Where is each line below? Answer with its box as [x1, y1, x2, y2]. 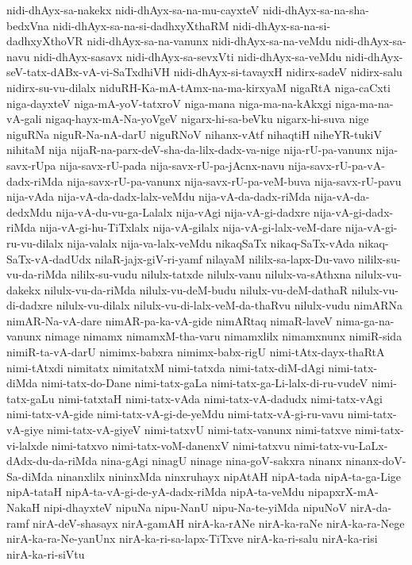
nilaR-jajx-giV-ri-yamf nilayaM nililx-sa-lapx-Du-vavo [94, 250, 355, 267]
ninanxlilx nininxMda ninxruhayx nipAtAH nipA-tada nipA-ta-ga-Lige [56, 467, 401, 484]
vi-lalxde [6, 436, 48, 453]
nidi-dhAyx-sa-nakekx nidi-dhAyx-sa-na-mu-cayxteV [6, 2, 260, 17]
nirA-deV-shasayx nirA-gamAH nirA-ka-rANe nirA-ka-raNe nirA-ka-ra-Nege [33, 514, 405, 531]
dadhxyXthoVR [6, 33, 83, 49]
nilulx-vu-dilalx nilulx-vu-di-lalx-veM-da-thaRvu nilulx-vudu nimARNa [56, 297, 403, 313]
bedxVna [6, 17, 49, 33]
